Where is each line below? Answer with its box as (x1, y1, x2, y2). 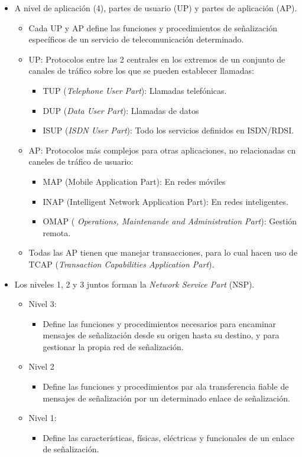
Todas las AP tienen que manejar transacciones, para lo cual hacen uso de (28, 246, 298, 259)
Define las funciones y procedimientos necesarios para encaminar (43, 317, 277, 329)
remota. (43, 226, 71, 239)
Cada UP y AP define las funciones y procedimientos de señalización (28, 21, 277, 34)
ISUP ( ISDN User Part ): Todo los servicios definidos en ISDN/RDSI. (43, 124, 294, 136)
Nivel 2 (28, 360, 54, 373)
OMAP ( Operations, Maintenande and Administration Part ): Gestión (43, 215, 297, 227)
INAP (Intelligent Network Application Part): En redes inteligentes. (43, 195, 288, 207)
